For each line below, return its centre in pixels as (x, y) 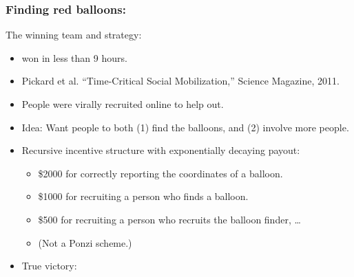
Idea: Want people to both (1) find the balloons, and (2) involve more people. (185, 127)
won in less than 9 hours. (74, 57)
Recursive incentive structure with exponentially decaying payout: (161, 150)
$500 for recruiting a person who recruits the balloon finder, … (169, 219)
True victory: (49, 266)
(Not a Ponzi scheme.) (85, 242)
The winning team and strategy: (74, 35)
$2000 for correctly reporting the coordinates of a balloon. (160, 173)
